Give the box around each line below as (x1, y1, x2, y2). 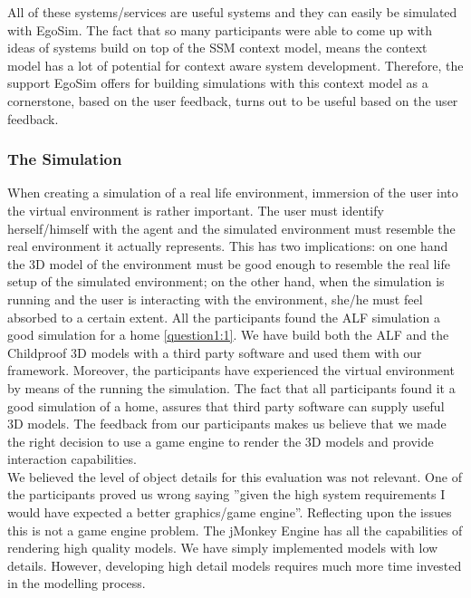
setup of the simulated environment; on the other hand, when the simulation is (7, 272, 445, 291)
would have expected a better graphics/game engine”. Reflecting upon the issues (7, 503, 452, 522)
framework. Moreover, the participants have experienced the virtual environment (7, 361, 455, 380)
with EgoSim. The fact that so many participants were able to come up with (7, 20, 433, 39)
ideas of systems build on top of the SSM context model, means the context (7, 38, 428, 57)
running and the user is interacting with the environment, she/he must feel (7, 289, 423, 308)
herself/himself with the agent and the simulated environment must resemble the (7, 218, 456, 237)
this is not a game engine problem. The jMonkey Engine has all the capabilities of (7, 520, 463, 539)
